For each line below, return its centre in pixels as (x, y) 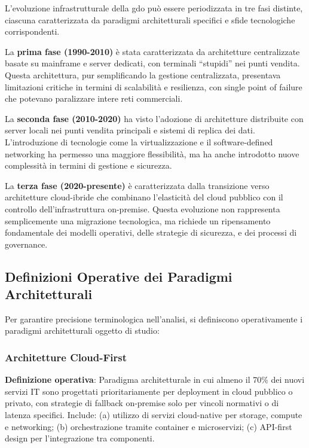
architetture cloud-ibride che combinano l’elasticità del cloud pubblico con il (144, 197)
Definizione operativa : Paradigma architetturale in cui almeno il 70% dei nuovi (155, 380)
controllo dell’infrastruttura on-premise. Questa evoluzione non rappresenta (143, 208)
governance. (26, 244)
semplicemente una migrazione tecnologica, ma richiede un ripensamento (138, 220)
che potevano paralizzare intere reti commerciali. (94, 98)
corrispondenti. (32, 31)
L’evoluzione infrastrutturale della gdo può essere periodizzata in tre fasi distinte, (154, 8)
